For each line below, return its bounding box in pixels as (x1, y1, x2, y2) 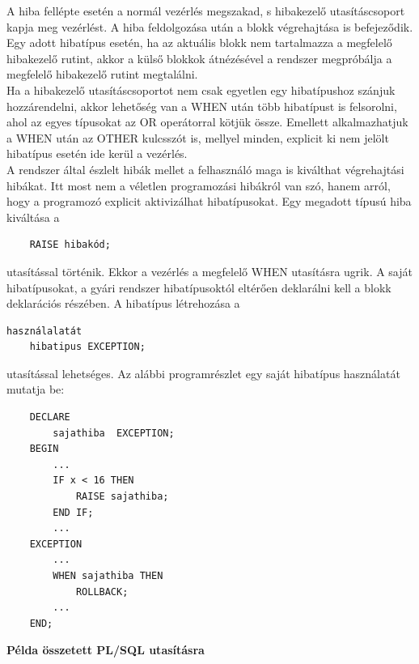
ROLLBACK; (75, 585, 129, 598)
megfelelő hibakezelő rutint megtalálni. (6, 66, 198, 83)
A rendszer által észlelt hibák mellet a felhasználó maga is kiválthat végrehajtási (6, 160, 404, 177)
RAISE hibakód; (29, 239, 111, 251)
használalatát (6, 325, 83, 337)
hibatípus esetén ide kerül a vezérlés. (6, 145, 188, 162)
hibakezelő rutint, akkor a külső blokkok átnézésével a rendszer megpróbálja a (6, 49, 392, 66)
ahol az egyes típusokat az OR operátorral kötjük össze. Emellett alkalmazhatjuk (6, 113, 408, 130)
